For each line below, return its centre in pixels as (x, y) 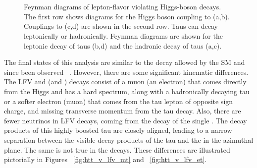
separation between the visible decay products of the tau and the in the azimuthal (129, 140)
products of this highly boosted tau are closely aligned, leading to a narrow (118, 130)
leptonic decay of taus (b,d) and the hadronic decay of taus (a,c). (123, 45)
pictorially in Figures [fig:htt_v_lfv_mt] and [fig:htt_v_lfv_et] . (105, 159)
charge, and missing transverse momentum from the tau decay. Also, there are (123, 111)
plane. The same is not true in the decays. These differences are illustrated (117, 149)
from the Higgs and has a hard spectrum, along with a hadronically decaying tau (127, 91)
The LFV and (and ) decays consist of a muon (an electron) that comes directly (125, 82)
